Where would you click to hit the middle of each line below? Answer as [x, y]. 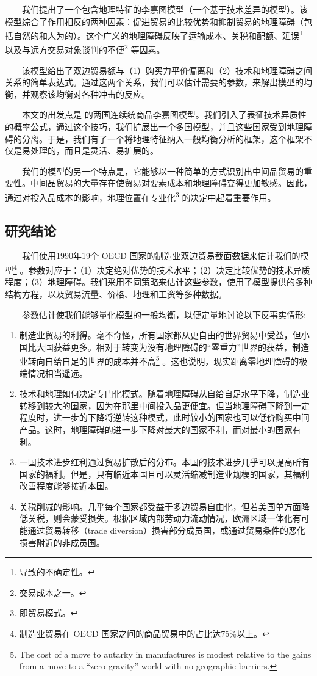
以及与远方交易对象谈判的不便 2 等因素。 [85, 49]
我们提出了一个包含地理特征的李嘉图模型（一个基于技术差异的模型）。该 [165, 9]
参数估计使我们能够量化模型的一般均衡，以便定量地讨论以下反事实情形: [164, 314]
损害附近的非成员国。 [62, 542]
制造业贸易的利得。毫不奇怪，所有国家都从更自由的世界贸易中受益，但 [160, 335]
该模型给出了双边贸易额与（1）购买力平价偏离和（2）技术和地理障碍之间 [167, 70]
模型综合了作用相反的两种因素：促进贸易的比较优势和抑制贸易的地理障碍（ [154, 21]
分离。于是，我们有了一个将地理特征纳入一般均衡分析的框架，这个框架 [162, 138]
